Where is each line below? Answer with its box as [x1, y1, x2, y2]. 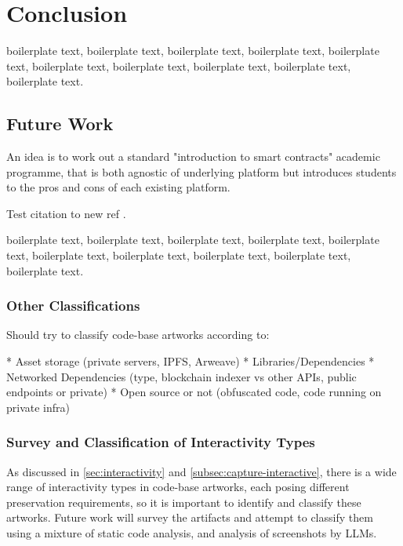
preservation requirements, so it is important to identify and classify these [6, 493, 361, 510]
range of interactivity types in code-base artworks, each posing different [6, 479, 350, 495]
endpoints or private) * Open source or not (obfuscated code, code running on [6, 384, 382, 400]
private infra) [6, 399, 70, 415]
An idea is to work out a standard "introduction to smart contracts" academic [6, 148, 380, 165]
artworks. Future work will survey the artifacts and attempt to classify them [6, 509, 373, 526]
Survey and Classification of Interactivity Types [6, 432, 315, 452]
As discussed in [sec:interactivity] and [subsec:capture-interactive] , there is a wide [6, 463, 397, 479]
